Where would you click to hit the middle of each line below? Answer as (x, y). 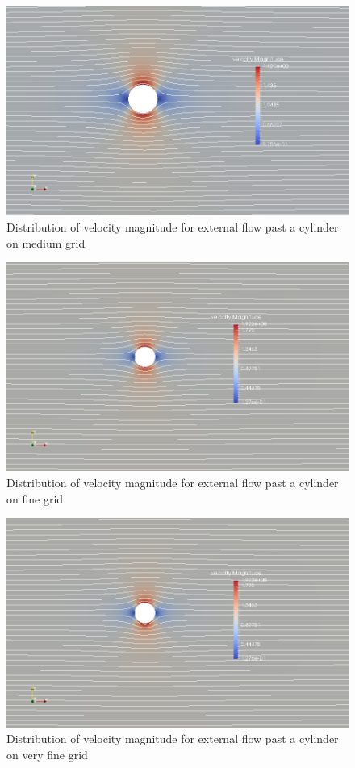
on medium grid (46, 242)
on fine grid (35, 498)
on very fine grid (47, 754)
